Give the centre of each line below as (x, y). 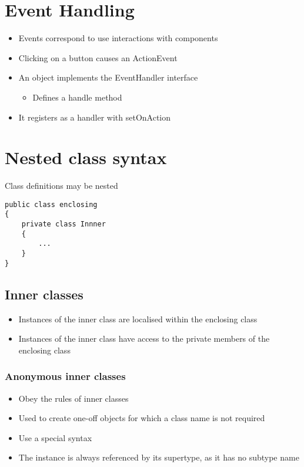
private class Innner (64, 224)
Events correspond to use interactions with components (118, 38)
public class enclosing (51, 204)
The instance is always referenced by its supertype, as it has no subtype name (159, 457)
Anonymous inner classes (65, 376)
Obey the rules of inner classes (74, 398)
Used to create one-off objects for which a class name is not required (142, 418)
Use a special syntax (55, 437)
